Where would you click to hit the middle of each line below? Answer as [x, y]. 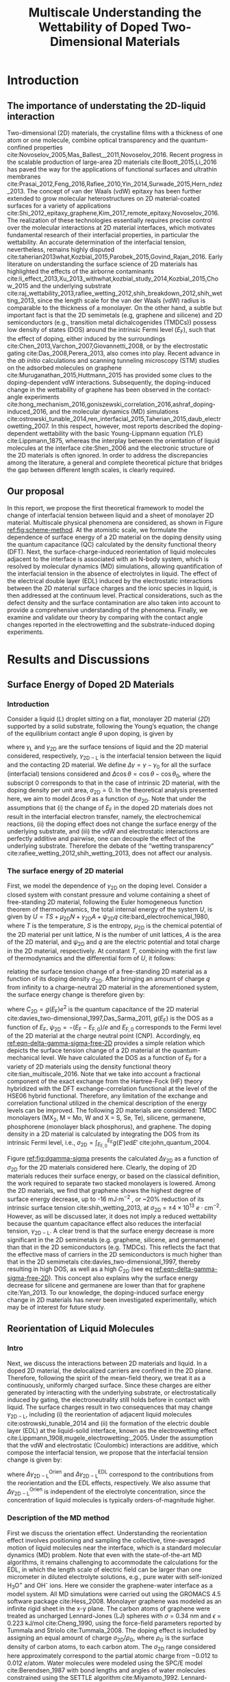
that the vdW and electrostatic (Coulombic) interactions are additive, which [113, 1445]
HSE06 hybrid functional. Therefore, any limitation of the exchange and [107, 1096]
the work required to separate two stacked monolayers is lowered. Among [111, 1183]
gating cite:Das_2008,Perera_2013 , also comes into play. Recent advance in [114, 353]
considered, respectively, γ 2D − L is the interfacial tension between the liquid [114, 757]
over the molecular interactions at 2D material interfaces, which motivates [111, 227]
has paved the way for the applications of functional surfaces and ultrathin [112, 169]
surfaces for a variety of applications [59, 206]
